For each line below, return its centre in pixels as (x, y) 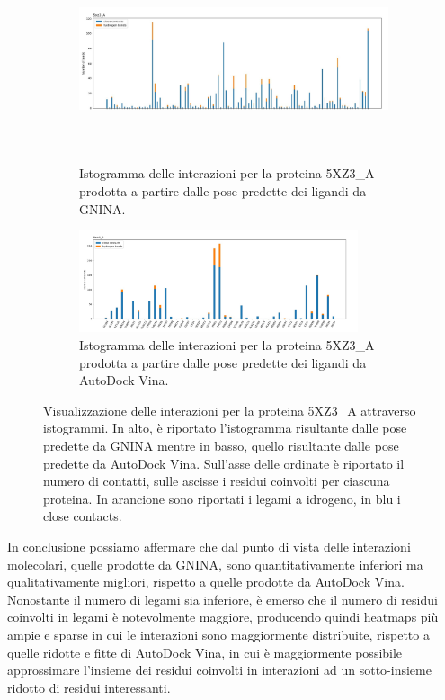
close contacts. (83, 516)
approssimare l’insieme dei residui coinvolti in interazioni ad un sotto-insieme (219, 670)
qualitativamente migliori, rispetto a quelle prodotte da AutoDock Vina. (206, 582)
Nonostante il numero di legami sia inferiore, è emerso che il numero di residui (222, 599)
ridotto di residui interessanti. (89, 687)
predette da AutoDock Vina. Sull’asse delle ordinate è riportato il (224, 463)
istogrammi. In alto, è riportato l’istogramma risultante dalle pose (225, 428)
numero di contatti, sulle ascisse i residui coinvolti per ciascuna (217, 481)
